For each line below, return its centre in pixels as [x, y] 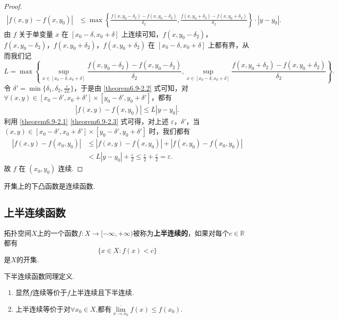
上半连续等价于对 [43, 308]
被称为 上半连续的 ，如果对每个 [181, 233]
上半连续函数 [35, 212]
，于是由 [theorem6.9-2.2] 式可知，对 [131, 87]
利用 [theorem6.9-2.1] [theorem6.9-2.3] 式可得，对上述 [86, 121]
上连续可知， [142, 34]
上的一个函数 [58, 233]
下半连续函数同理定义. [39, 276]
